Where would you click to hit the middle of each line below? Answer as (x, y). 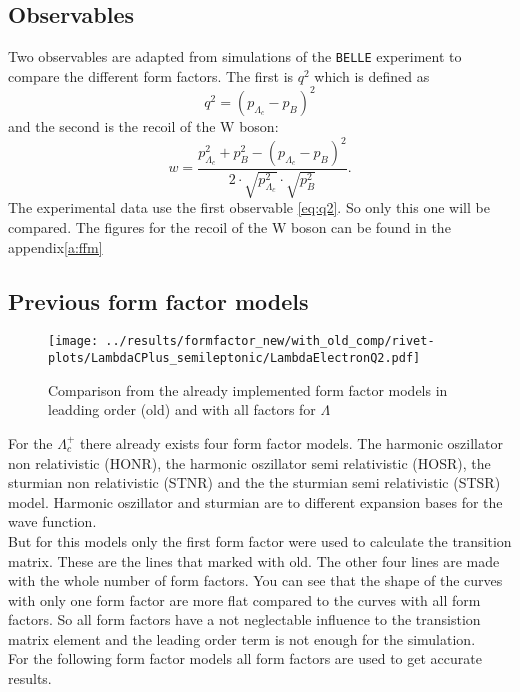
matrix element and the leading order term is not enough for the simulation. (242, 638)
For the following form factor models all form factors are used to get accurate (245, 658)
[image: (73, 341)
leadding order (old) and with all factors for (182, 409)
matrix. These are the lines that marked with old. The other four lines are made (254, 560)
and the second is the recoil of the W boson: (143, 125)
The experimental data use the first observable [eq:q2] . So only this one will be (249, 207)
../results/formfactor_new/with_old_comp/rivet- (270, 341)
